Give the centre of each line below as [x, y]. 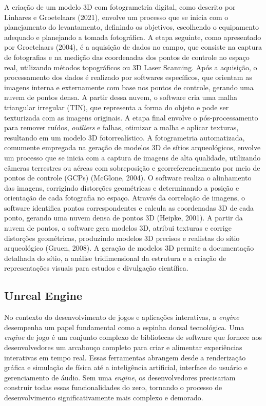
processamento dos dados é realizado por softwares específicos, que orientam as [128, 77]
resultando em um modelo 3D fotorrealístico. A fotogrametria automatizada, [125, 137]
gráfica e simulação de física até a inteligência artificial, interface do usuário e [126, 367]
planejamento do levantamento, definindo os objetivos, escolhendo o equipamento [132, 27]
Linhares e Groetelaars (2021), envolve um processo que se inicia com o [116, 17]
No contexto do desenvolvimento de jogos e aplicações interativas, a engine [122, 317]
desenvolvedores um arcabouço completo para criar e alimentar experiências [123, 347]
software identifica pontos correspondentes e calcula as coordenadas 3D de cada [129, 207]
